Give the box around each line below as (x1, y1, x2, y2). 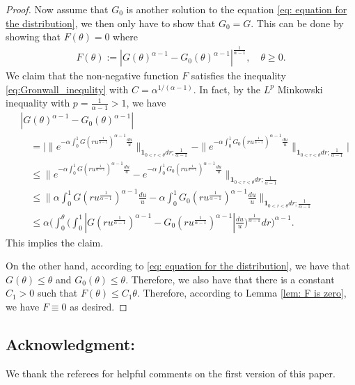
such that (38, 285, 78, 300)
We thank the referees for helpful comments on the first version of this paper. (6, 366, 336, 380)
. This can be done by (251, 15, 344, 30)
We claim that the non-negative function (6, 68, 179, 83)
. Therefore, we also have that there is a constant (125, 272, 335, 286)
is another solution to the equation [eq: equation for (126, 2, 347, 16)
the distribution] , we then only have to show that (6, 15, 216, 30)
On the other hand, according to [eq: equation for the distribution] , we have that (6, 258, 350, 273)
